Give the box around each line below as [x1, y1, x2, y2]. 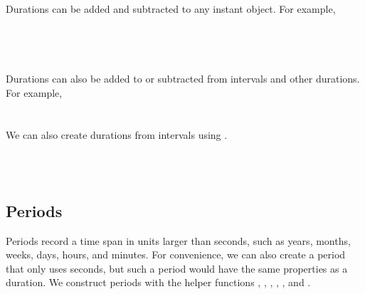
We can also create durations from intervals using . [6, 127, 228, 142]
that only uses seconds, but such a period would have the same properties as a [6, 261, 348, 275]
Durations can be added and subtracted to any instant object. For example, [6, 1, 336, 16]
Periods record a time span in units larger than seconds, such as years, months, [6, 233, 351, 248]
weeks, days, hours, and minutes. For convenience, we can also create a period [6, 247, 346, 262]
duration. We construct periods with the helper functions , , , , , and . [6, 275, 311, 290]
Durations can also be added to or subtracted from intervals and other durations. [6, 71, 360, 86]
